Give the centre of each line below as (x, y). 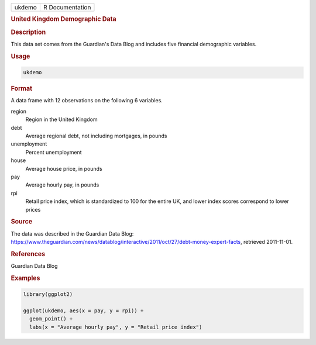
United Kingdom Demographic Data (63, 19)
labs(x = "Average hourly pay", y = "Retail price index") (116, 327)
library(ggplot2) (48, 294)
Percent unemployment (54, 152)
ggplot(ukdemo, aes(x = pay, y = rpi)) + (83, 311)
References (28, 254)
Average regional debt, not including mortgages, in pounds (96, 136)
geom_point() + (51, 319)
